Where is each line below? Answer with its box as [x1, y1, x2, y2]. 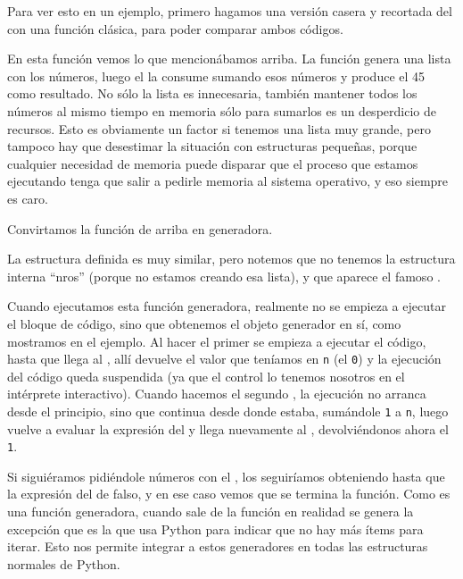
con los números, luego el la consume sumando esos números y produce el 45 [7, 66, 426, 85]
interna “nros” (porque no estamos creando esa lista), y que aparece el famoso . [7, 266, 441, 285]
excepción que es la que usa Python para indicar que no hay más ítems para [7, 519, 424, 538]
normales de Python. [7, 554, 120, 573]
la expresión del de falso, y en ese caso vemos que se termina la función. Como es [7, 484, 451, 503]
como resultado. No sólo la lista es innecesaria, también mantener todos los [7, 84, 418, 103]
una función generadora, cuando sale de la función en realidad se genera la [7, 502, 414, 521]
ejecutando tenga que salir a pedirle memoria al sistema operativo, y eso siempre [7, 172, 449, 190]
